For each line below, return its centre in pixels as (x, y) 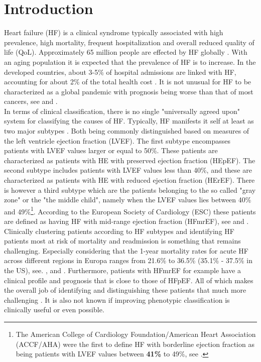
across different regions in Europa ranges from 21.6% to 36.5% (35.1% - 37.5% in (128, 260)
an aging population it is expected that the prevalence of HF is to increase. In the (130, 62)
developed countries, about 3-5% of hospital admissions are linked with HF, (120, 72)
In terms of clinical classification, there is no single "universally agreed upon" (122, 111)
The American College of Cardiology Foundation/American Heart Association (136, 334)
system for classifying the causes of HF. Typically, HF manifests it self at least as (129, 121)
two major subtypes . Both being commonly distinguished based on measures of (127, 131)
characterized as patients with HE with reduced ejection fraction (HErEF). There (129, 180)
